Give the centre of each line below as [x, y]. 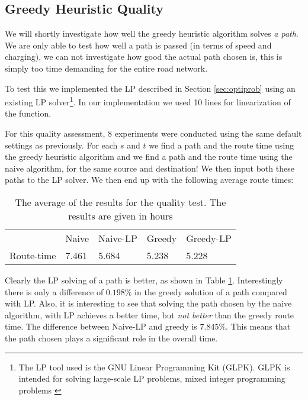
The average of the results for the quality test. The [121, 202]
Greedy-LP [209, 238]
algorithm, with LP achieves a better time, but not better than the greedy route [150, 314]
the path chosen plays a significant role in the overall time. [111, 338]
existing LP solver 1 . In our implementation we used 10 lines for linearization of [148, 101]
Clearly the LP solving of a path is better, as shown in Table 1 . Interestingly [144, 280]
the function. [28, 113]
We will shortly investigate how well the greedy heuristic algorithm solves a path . [152, 33]
